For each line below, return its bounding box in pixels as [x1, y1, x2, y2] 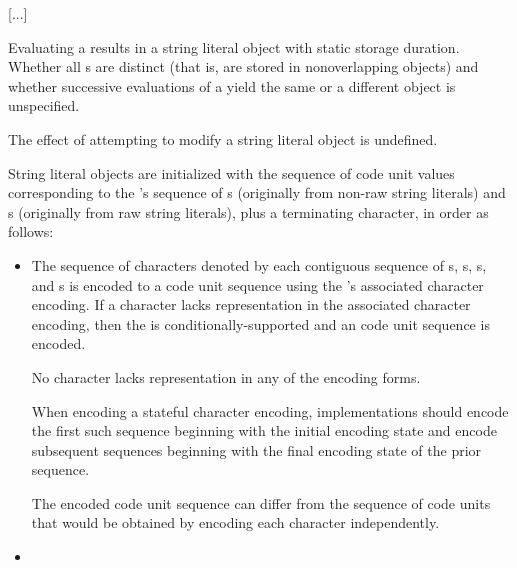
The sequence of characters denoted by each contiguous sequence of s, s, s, [31, 254, 487, 275]
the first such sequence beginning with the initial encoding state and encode [31, 420, 497, 441]
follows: [8, 221, 54, 242]
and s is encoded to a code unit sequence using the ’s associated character [31, 274, 484, 295]
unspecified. [8, 95, 80, 116]
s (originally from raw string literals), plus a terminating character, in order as [8, 201, 489, 222]
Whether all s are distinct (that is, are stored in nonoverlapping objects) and [8, 56, 479, 77]
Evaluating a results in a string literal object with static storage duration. [8, 36, 460, 57]
